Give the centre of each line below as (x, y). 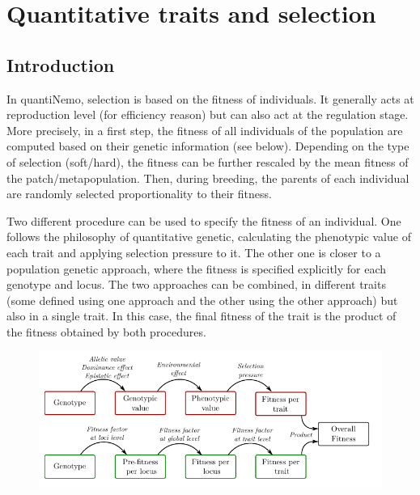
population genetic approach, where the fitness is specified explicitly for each (197, 268)
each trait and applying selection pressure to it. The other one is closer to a (194, 252)
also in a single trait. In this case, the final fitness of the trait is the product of (202, 316)
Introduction (61, 64)
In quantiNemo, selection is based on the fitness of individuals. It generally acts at (210, 98)
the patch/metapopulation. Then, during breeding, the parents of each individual (208, 178)
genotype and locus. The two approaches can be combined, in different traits (196, 284)
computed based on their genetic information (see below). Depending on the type (208, 146)
